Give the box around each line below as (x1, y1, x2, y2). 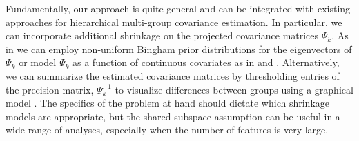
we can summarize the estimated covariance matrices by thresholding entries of (6, 68, 340, 83)
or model (19, 55, 57, 69)
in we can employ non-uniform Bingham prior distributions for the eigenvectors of (6, 41, 352, 56)
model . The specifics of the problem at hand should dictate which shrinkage (6, 96, 329, 110)
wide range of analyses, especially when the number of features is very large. (6, 122, 329, 137)
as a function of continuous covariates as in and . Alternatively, (72, 55, 340, 69)
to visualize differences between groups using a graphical (115, 82, 353, 96)
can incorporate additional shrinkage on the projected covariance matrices (6, 28, 319, 43)
